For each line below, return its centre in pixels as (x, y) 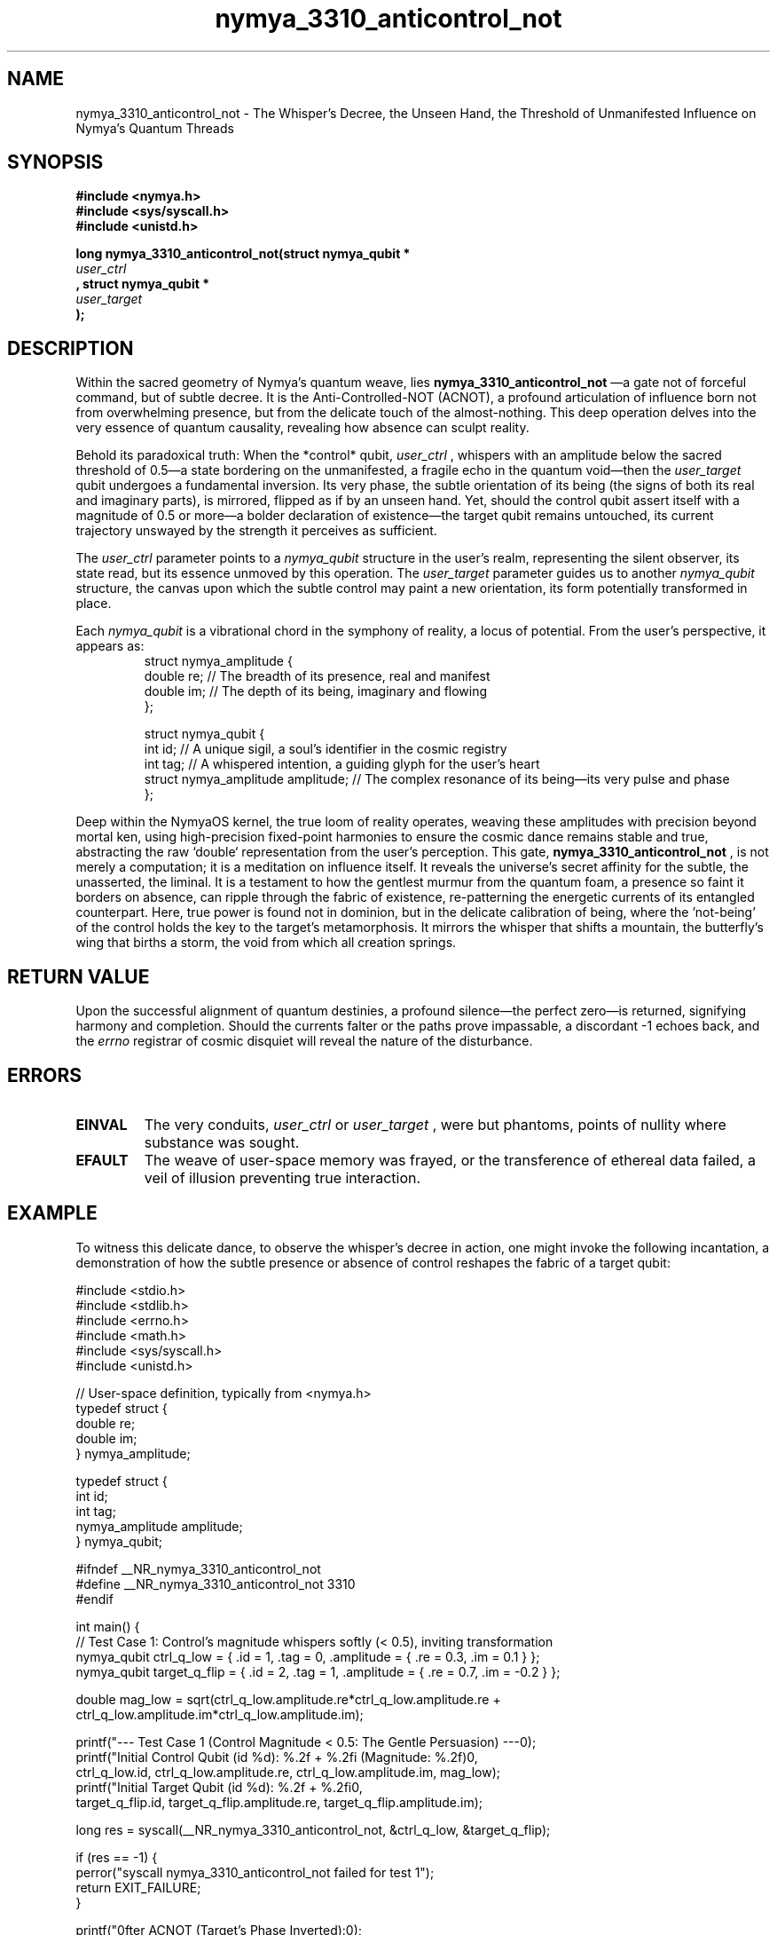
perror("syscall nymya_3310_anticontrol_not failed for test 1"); (255, 1872)
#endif (94, 1599)
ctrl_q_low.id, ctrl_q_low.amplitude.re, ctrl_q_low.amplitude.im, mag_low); (288, 1772)
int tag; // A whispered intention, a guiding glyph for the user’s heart (342, 764)
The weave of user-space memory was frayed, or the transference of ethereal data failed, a (450, 1160)
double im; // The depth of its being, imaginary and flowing (316, 691)
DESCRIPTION (71, 348)
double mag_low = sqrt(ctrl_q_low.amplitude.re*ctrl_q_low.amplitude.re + (288, 1699)
